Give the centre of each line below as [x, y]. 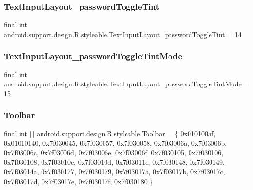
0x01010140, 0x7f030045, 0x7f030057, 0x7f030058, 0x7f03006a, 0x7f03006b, [116, 143]
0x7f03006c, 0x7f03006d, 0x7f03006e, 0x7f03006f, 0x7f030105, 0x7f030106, [114, 152]
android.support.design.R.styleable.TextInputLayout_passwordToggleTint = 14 [123, 34]
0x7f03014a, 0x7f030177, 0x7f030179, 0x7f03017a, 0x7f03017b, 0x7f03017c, [115, 171]
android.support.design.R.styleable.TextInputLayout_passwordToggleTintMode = [127, 84]
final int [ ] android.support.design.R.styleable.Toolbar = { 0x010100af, [110, 133]
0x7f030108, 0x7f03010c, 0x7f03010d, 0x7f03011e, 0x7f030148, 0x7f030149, [114, 162]
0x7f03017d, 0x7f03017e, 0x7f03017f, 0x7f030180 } [79, 181]
